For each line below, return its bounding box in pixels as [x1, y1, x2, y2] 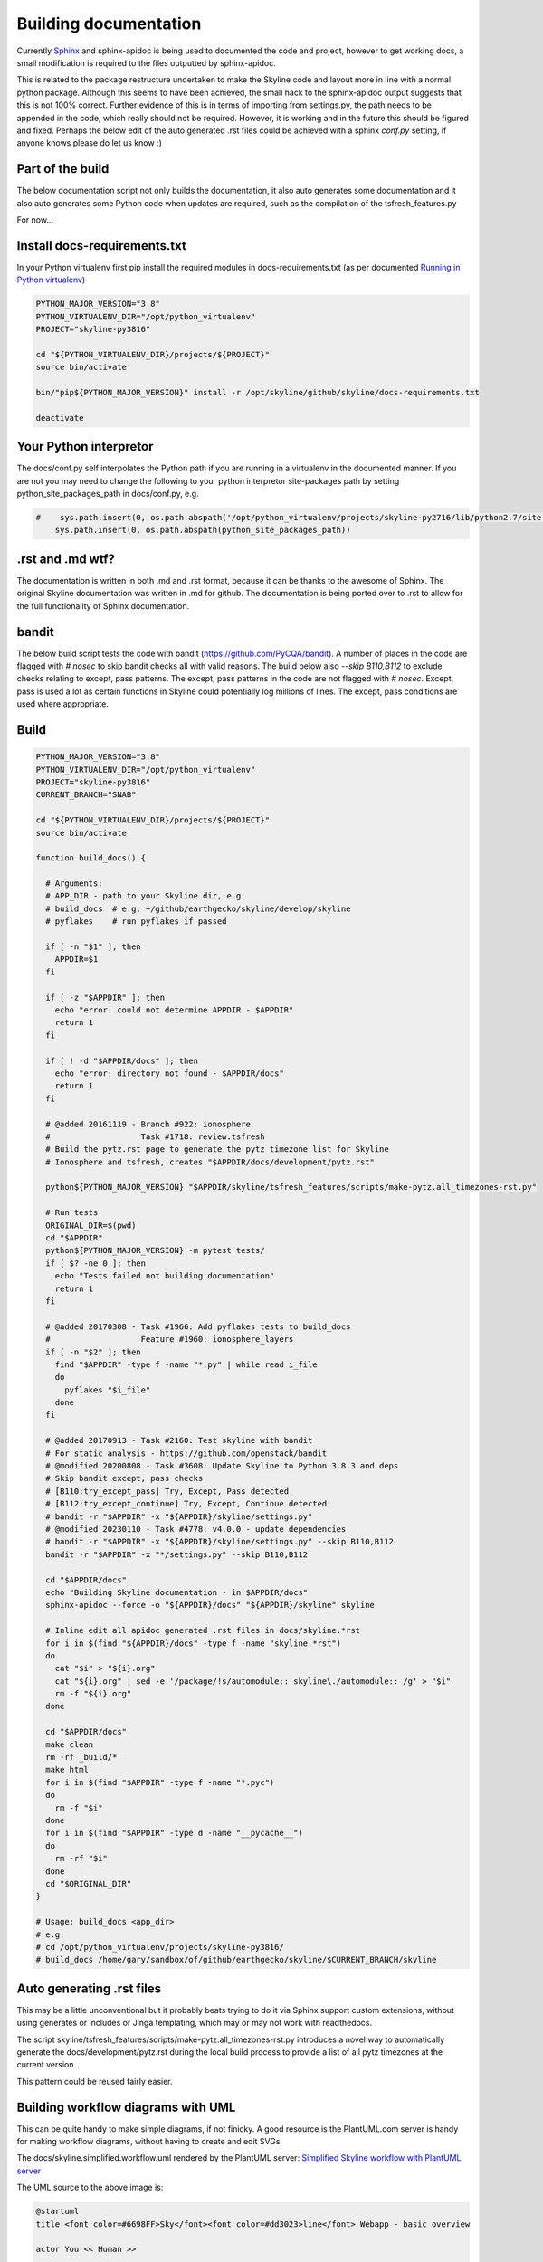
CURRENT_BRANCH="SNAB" [35, 790, 137, 800]
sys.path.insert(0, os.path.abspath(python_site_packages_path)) [54, 525, 351, 536]
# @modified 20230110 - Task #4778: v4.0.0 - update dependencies [45, 1525, 347, 1534]
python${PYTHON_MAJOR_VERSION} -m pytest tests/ [45, 1245, 266, 1256]
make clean [45, 1739, 94, 1750]
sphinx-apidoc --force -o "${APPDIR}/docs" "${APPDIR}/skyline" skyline [45, 1600, 376, 1611]
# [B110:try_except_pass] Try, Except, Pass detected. [45, 1486, 294, 1497]
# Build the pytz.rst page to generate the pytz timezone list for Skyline [45, 1145, 389, 1155]
